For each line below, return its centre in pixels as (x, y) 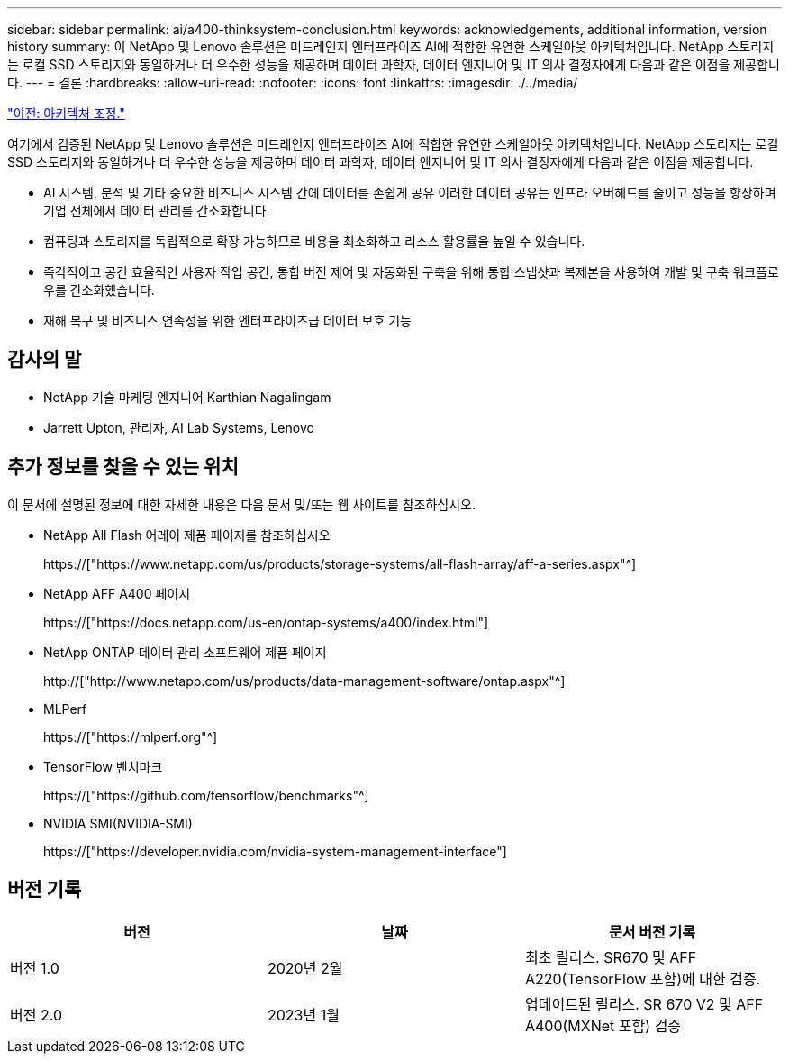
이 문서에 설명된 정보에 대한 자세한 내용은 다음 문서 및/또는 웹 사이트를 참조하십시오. (242, 504)
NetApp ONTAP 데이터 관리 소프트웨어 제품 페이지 (185, 652)
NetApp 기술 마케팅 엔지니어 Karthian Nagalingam (187, 397)
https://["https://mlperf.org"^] (131, 736)
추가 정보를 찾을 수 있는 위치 (123, 467)
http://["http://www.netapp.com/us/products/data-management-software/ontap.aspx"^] (304, 681)
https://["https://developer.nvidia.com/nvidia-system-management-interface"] (275, 851)
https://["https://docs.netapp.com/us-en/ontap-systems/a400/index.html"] (266, 622)
